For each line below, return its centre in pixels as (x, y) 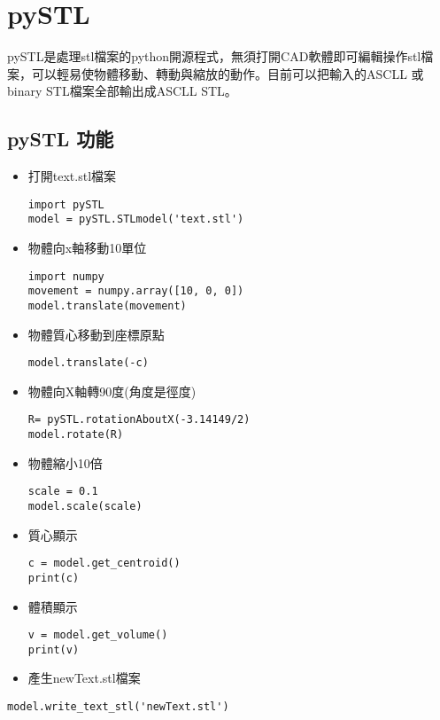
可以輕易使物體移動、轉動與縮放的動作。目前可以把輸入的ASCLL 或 (228, 73)
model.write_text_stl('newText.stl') (118, 707)
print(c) (54, 578)
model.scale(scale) (85, 506)
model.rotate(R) (76, 435)
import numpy (66, 276)
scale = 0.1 (63, 492)
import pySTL (66, 204)
